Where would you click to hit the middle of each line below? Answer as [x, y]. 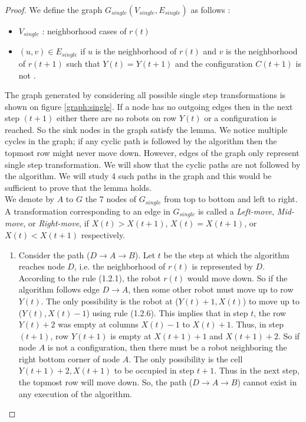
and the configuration [214, 63]
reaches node [42, 266]
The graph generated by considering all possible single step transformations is [145, 95]
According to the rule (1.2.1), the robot [90, 277]
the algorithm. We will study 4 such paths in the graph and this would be [138, 176]
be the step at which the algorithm [226, 254]
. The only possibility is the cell [186, 358]
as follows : [210, 9]
